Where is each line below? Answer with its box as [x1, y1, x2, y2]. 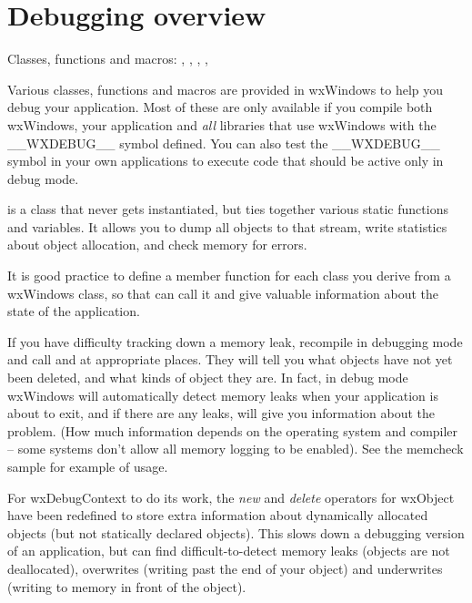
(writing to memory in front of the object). [7, 577, 246, 596]
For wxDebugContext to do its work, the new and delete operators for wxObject [7, 487, 455, 506]
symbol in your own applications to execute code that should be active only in [7, 151, 444, 170]
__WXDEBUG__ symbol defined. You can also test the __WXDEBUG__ [7, 133, 440, 152]
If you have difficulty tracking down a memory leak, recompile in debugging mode [7, 332, 463, 351]
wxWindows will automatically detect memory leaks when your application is [7, 385, 438, 404]
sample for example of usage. [7, 457, 168, 475]
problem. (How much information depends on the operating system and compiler [7, 421, 458, 440]
